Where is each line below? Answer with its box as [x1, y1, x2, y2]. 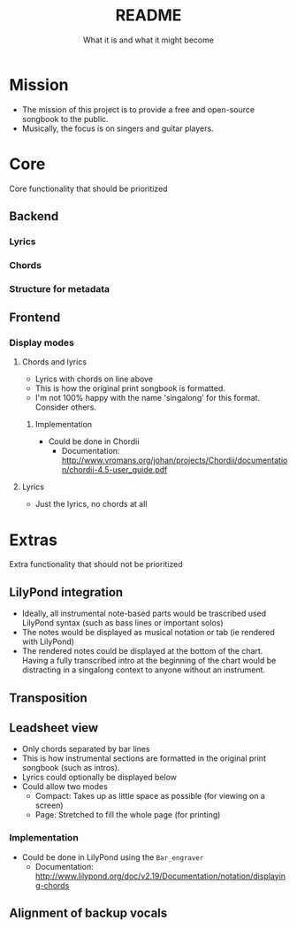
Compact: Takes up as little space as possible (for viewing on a [34, 791, 265, 802]
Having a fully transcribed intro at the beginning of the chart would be [21, 656, 277, 666]
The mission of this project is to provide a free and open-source [21, 104, 255, 115]
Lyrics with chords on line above [34, 373, 153, 385]
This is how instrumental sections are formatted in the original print [21, 753, 267, 764]
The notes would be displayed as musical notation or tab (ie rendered [21, 627, 276, 638]
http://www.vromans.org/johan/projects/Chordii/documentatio [61, 455, 288, 465]
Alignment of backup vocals [9, 906, 168, 921]
